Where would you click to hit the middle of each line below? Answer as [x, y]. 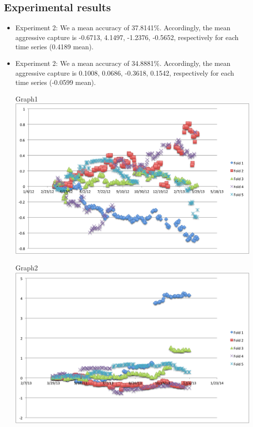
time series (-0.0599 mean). [55, 82]
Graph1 [27, 98]
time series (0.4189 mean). [54, 47]
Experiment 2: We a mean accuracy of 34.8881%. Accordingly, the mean [123, 63]
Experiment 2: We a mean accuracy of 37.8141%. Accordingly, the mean [123, 28]
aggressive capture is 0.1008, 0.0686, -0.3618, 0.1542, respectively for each [125, 72]
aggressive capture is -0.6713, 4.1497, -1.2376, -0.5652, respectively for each [127, 37]
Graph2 [27, 268]
